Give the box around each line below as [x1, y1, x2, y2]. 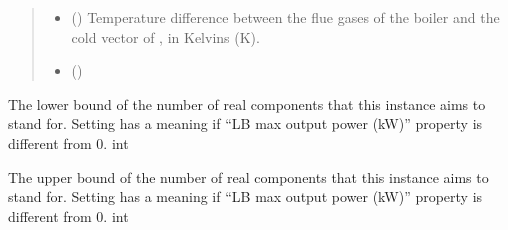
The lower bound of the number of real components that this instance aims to [8, 93, 486, 114]
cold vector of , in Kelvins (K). [71, 26, 260, 47]
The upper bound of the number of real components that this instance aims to [8, 166, 489, 187]
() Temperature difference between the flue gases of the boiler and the [71, 7, 500, 27]
